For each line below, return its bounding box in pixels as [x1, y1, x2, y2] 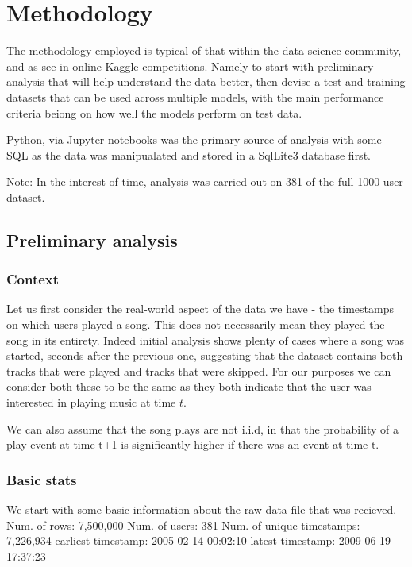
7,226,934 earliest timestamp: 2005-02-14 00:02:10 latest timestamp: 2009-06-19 [6, 532, 391, 549]
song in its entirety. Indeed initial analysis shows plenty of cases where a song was [6, 331, 404, 348]
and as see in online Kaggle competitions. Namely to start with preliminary [6, 57, 374, 74]
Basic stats [6, 469, 77, 489]
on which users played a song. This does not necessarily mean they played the [6, 316, 385, 333]
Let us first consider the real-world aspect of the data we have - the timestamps [6, 300, 395, 317]
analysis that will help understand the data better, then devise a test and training [6, 73, 406, 90]
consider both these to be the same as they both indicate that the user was [6, 378, 372, 395]
